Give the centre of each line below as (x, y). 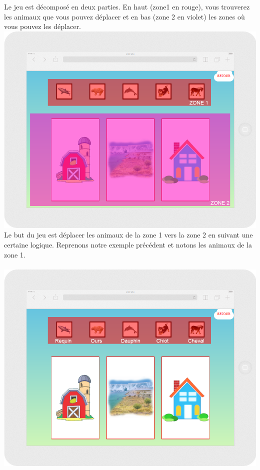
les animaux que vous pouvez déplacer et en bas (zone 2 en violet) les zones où (124, 16)
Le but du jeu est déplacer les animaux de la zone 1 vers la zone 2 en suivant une (128, 235)
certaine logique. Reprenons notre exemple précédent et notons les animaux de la (128, 245)
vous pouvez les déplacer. (42, 26)
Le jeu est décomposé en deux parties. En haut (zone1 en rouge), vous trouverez (127, 6)
